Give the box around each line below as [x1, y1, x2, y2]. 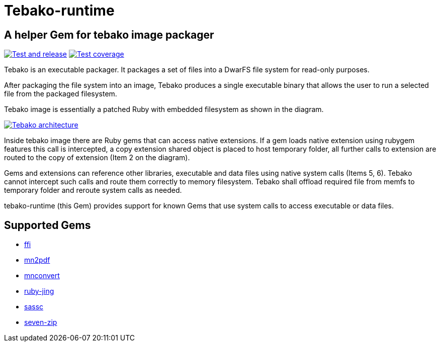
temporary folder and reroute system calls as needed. [4, 186, 182, 195]
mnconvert [24, 271, 60, 280]
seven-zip [24, 318, 57, 327]
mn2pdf [24, 256, 50, 265]
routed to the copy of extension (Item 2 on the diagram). [4, 153, 190, 162]
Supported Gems [4, 218, 91, 232]
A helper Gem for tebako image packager [4, 28, 214, 41]
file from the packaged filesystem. [4, 89, 117, 98]
